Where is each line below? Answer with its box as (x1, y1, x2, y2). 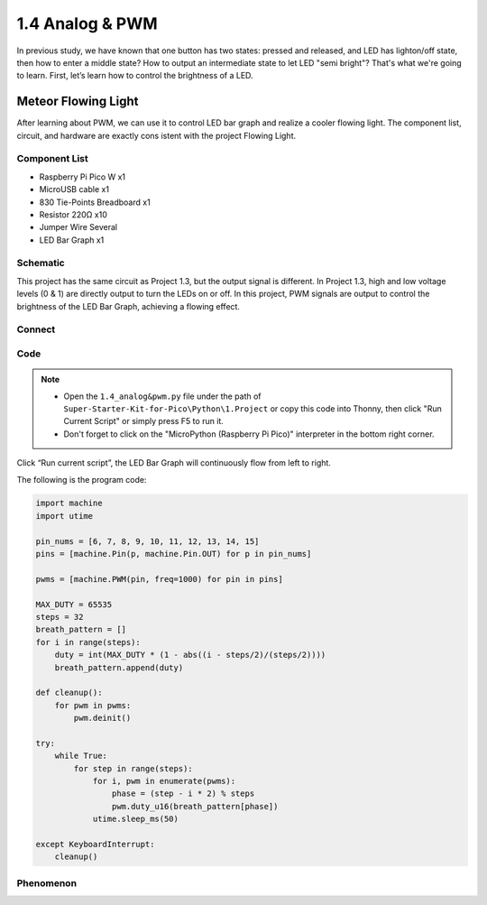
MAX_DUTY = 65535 (35, 599, 113, 609)
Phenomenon (16, 876, 77, 889)
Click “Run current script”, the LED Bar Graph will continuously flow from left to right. (16, 457, 331, 468)
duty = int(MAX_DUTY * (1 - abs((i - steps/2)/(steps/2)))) (54, 650, 326, 660)
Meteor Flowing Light (16, 94, 139, 109)
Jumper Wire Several (39, 222, 117, 233)
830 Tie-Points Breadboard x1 (39, 197, 151, 208)
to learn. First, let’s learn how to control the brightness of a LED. (16, 70, 253, 81)
